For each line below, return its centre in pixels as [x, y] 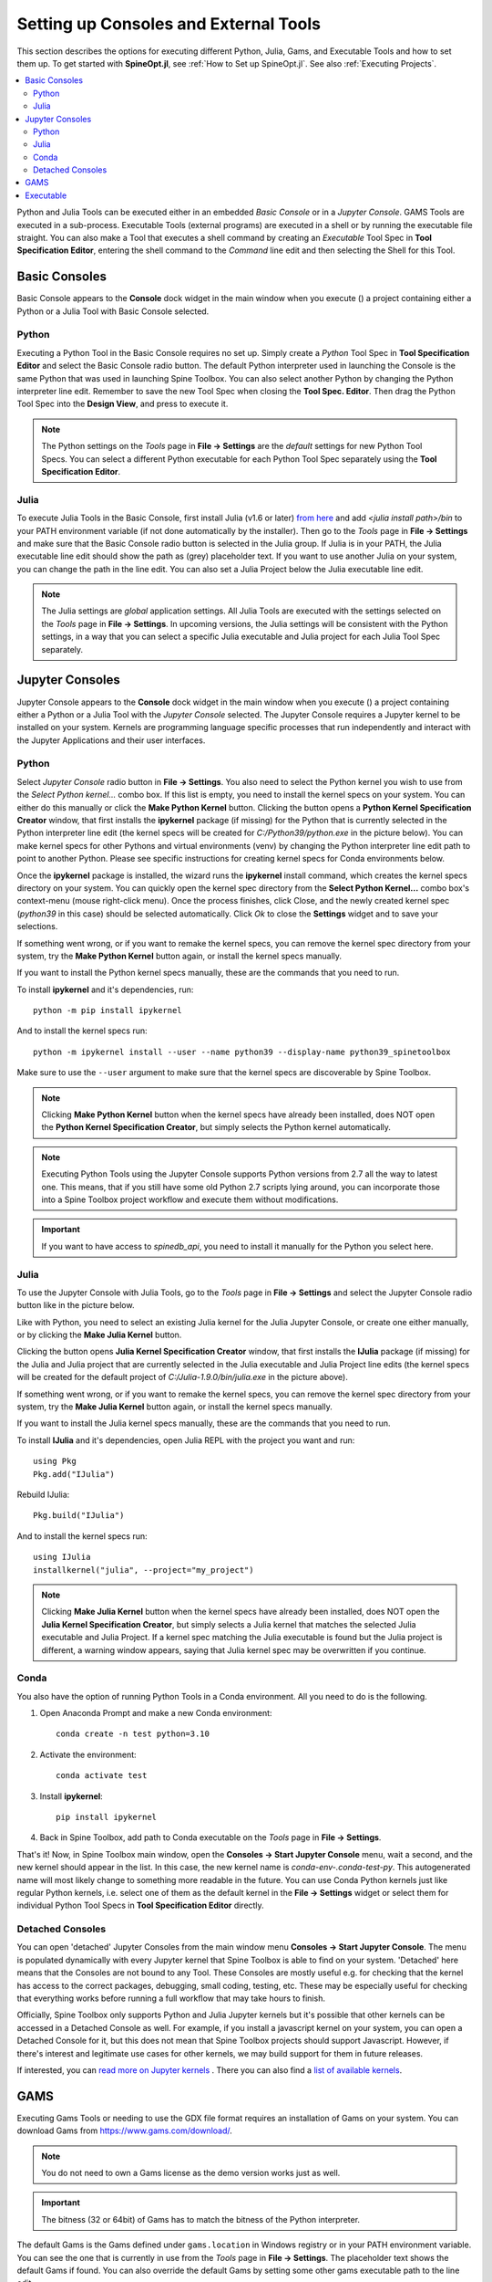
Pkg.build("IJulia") [79, 1516]
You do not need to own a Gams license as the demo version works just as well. [191, 2173]
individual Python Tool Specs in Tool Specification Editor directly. [140, 1905]
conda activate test [102, 1776]
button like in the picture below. [76, 1305]
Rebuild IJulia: [43, 1494]
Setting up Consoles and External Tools [169, 24]
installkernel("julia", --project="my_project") [143, 1570]
